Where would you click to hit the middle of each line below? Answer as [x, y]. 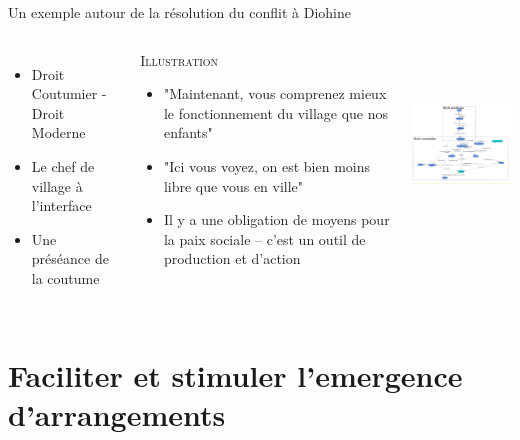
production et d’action [232, 258]
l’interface [61, 205]
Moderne [58, 132]
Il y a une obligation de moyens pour [276, 219]
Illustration [179, 59]
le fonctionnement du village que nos [276, 112]
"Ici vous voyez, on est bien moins [267, 165]
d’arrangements [117, 413]
